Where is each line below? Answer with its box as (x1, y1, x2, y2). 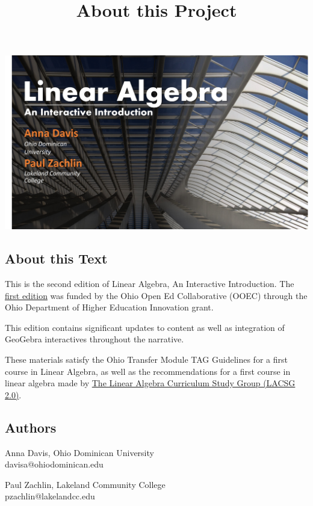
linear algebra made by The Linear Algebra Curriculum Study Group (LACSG (5, 377, 296, 389)
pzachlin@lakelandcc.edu (5, 490, 95, 502)
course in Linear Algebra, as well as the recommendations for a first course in (5, 365, 291, 377)
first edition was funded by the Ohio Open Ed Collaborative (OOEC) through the (5, 289, 308, 301)
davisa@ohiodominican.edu (5, 458, 104, 471)
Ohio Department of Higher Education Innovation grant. (5, 301, 214, 313)
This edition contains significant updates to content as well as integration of (5, 321, 285, 333)
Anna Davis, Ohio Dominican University (5, 446, 154, 458)
